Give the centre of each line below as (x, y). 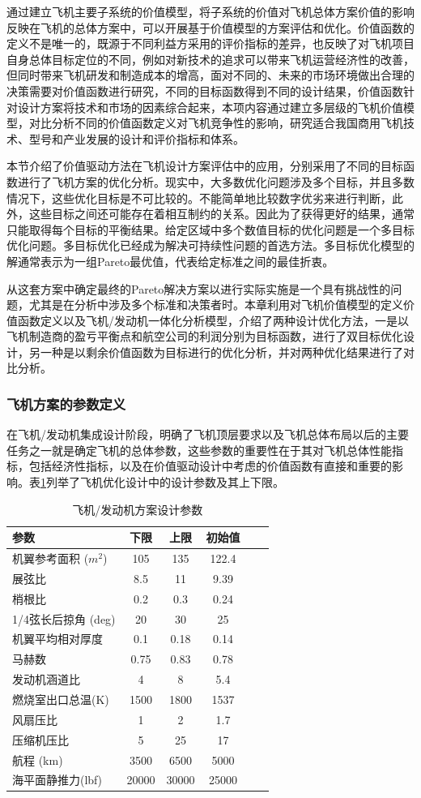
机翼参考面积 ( (51, 558)
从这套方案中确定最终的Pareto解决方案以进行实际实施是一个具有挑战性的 (199, 288)
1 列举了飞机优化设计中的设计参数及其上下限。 (162, 482)
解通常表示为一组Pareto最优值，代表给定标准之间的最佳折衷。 (170, 261)
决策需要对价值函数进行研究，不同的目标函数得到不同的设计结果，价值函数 (205, 90)
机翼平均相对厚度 (57, 639)
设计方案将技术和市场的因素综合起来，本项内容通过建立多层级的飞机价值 (210, 107)
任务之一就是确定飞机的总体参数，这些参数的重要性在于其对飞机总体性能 (199, 450)
